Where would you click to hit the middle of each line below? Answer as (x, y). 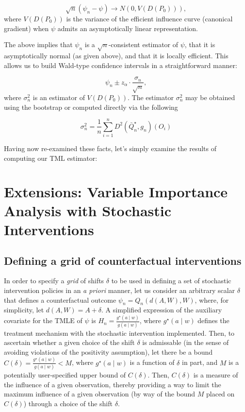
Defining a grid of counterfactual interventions (123, 260)
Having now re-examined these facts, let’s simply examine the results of (110, 148)
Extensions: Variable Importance (116, 191)
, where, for (212, 300)
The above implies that (38, 44)
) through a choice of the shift (68, 403)
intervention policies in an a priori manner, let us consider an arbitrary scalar (120, 290)
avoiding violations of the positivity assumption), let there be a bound (108, 352)
